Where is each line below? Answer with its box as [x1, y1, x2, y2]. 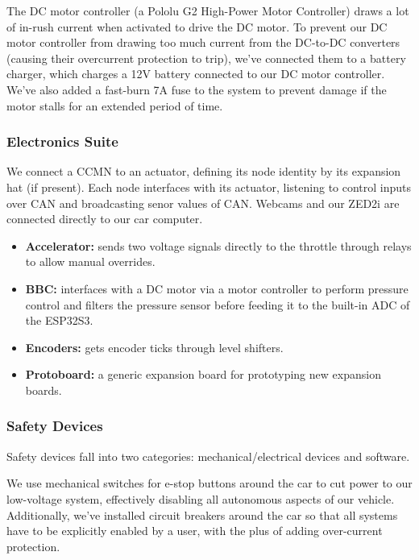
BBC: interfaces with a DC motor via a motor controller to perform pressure [25, 280, 409, 297]
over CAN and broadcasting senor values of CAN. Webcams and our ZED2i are [6, 194, 400, 211]
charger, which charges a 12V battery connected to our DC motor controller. [6, 65, 385, 82]
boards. [25, 381, 62, 398]
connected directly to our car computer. [6, 210, 203, 227]
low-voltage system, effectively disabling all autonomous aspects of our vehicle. [6, 490, 395, 507]
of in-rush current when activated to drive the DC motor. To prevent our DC [6, 18, 388, 35]
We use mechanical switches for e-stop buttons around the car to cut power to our [6, 475, 413, 492]
